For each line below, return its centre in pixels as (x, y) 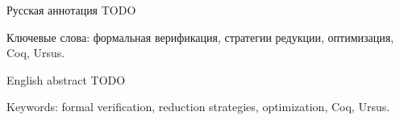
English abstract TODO (66, 79)
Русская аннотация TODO (71, 10)
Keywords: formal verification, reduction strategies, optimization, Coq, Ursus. (198, 107)
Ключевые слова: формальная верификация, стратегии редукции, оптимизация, (200, 37)
